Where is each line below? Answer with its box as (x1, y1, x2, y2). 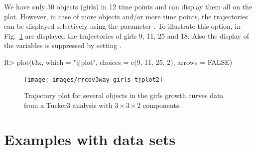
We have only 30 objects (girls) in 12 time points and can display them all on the (4, 1, 253, 11)
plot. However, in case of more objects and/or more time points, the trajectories (4, 11, 248, 21)
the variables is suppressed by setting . (4, 40, 122, 51)
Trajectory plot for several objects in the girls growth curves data (24, 90, 224, 101)
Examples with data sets (4, 129, 176, 149)
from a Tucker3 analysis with (24, 100, 113, 110)
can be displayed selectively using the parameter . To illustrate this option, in (4, 21, 241, 31)
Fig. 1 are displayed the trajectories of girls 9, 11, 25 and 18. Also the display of (4, 30, 249, 41)
